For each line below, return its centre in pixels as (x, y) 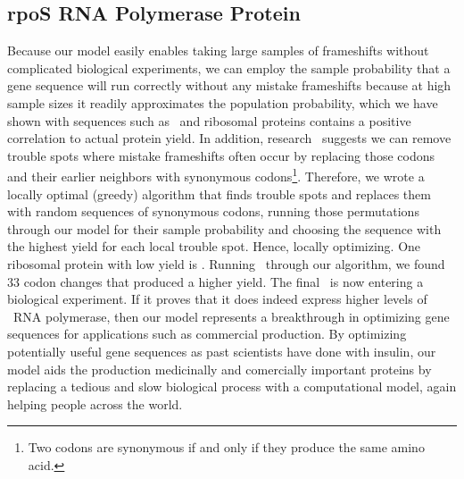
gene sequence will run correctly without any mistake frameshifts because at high (229, 85)
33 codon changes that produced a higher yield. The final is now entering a (215, 281)
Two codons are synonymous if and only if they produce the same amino (226, 447)
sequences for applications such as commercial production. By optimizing (207, 334)
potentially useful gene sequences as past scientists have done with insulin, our (222, 351)
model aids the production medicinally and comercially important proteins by (220, 369)
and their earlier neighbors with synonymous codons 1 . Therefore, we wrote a (216, 175)
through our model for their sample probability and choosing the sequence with (224, 228)
